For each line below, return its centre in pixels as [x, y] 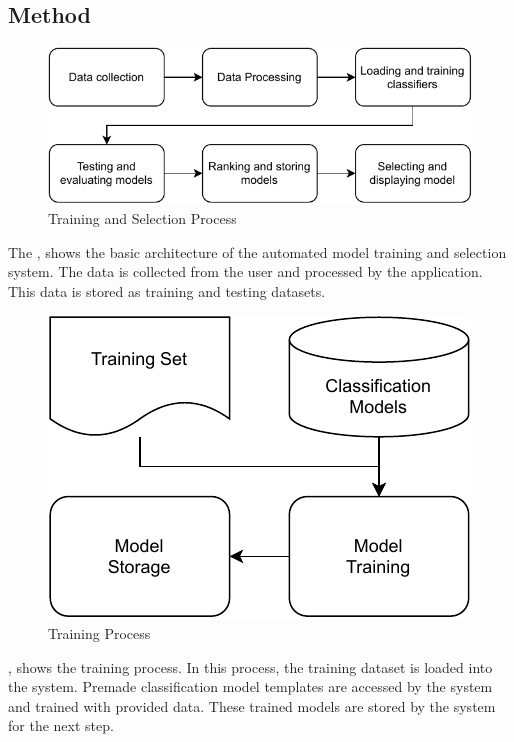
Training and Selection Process [142, 218]
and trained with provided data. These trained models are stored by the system [252, 705]
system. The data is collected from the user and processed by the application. [245, 271]
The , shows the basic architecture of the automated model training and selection [257, 251]
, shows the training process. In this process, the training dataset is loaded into [250, 666]
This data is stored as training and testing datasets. [167, 290]
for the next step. [61, 725]
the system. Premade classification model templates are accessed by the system [250, 686]
